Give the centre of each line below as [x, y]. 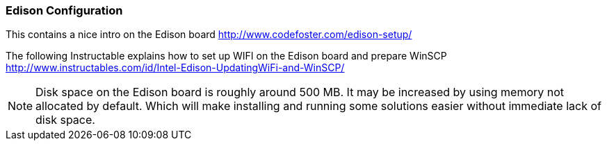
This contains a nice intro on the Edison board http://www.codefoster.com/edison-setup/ [209, 35]
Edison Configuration [64, 10]
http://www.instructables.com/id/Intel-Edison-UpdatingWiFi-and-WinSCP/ [175, 68]
